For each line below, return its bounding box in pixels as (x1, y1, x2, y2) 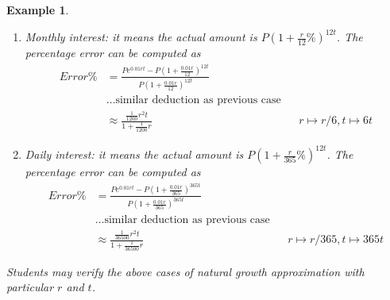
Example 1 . (6, 2, 69, 17)
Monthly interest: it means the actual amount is (25, 29, 257, 45)
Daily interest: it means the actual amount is (25, 146, 244, 163)
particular (6, 279, 54, 295)
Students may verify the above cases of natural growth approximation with (6, 263, 365, 279)
